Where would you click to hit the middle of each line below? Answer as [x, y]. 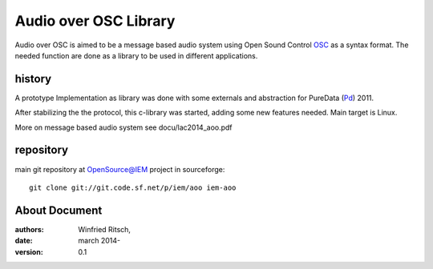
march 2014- [99, 241]
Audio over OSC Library [95, 21]
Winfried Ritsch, [105, 229]
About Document [59, 210]
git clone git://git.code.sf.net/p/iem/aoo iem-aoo [133, 187]
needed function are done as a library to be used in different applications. [136, 55]
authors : [29, 229]
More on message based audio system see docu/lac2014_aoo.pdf [123, 127]
